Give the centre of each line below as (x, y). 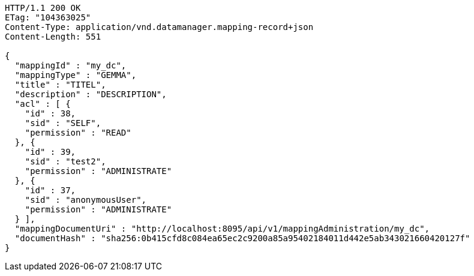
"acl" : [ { (43, 104)
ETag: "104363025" (48, 17)
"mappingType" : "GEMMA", (76, 75)
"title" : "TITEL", (60, 85)
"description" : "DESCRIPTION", (91, 94)
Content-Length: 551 (53, 37)
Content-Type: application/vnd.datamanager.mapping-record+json (159, 27)
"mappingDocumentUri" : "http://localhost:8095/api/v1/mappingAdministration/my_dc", (222, 229)
